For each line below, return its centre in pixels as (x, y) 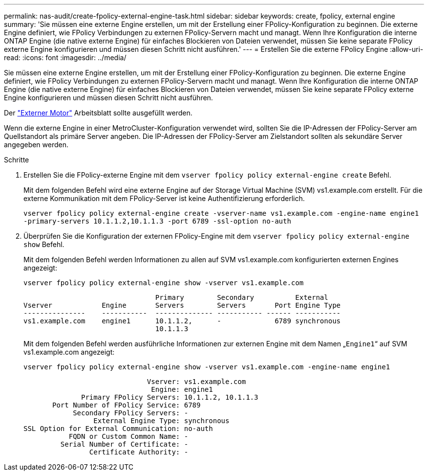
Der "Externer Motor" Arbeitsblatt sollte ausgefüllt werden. (98, 113)
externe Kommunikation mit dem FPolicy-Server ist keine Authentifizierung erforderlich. (164, 198)
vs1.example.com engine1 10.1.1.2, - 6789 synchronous (182, 321)
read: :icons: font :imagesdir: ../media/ (65, 57)
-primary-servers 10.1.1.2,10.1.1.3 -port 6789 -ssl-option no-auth (157, 221)
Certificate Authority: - (139, 452)
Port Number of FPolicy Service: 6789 (127, 405)
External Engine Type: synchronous (161, 421)
